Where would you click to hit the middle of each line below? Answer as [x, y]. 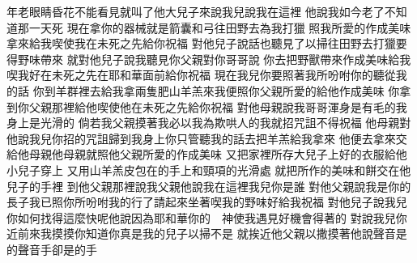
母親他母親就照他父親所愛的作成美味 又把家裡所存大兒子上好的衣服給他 [218, 154]
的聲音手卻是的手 [52, 249]
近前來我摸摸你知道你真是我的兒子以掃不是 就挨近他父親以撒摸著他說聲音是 [207, 233]
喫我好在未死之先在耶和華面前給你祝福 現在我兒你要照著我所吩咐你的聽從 [201, 75]
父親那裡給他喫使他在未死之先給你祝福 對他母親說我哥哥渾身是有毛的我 [218, 106]
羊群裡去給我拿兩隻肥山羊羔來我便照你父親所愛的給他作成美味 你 [228, 90]
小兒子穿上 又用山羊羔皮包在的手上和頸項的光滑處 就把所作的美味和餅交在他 [209, 170]
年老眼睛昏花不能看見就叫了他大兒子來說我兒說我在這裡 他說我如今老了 [196, 11]
